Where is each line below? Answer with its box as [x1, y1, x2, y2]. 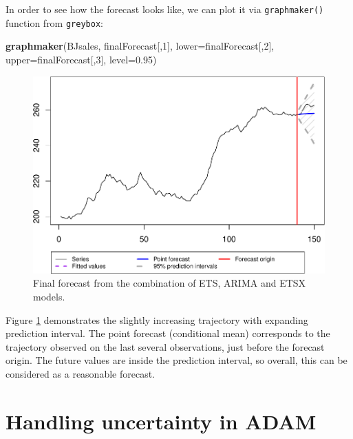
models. [33, 289, 65, 303]
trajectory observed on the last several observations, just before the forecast [6, 339, 325, 354]
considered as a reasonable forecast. [6, 366, 156, 380]
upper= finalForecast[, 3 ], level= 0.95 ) [6, 52, 157, 66]
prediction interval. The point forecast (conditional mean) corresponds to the [6, 326, 330, 340]
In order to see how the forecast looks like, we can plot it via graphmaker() [6, 2, 324, 16]
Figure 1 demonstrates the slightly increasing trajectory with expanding [6, 312, 308, 327]
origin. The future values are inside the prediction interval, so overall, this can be [6, 353, 347, 367]
